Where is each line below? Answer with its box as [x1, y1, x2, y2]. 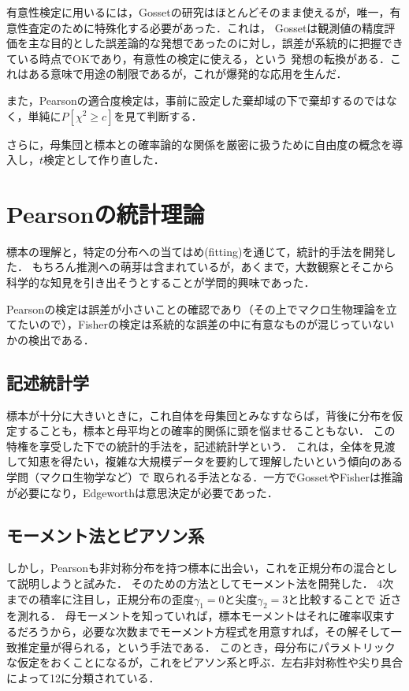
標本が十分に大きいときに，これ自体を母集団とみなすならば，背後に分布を [6, 407, 392, 423]
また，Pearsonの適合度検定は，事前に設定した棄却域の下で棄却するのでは [6, 91, 386, 108]
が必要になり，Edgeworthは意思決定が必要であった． [6, 484, 278, 500]
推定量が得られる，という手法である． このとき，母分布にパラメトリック [17, 638, 396, 655]
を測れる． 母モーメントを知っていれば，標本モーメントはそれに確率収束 [6, 607, 384, 624]
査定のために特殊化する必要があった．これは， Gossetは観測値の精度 [28, 19, 385, 35]
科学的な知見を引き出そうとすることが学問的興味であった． [6, 274, 315, 291]
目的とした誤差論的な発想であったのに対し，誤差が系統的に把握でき [50, 35, 403, 51]
